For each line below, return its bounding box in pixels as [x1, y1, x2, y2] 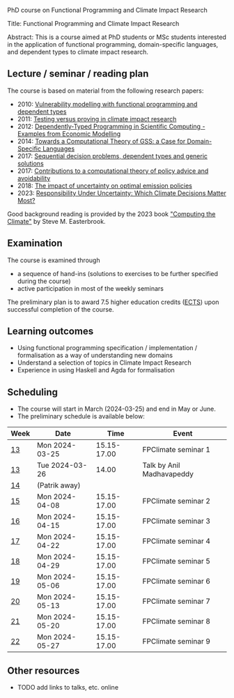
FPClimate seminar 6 [142, 577, 211, 586]
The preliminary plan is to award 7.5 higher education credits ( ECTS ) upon [7, 298, 219, 306]
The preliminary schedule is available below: [17, 412, 145, 420]
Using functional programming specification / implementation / [17, 344, 198, 352]
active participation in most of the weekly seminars [17, 284, 164, 292]
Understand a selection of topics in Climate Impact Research [17, 358, 192, 367]
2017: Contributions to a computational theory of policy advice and [17, 167, 209, 175]
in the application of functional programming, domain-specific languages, [7, 40, 219, 48]
